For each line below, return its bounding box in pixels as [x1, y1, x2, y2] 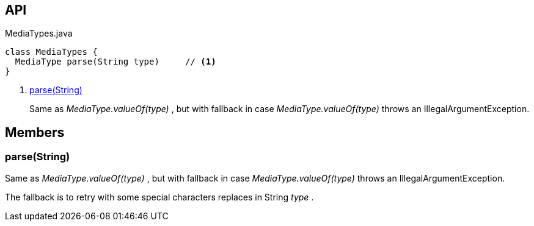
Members [5, 124, 65, 140]
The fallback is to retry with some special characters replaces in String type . [5, 191, 314, 202]
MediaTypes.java [5, 28, 73, 39]
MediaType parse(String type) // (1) [15, 57, 216, 67]
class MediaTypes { [5, 47, 98, 57]
